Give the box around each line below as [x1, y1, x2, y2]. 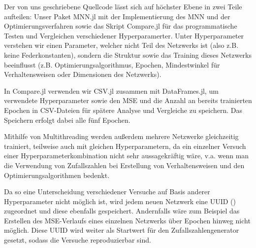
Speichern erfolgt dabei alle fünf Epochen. [4, 114, 130, 125]
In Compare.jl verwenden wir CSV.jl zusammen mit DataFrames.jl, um [4, 85, 219, 96]
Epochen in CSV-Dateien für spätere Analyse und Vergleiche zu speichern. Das [4, 105, 243, 115]
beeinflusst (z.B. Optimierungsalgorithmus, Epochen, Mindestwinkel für [4, 59, 220, 70]
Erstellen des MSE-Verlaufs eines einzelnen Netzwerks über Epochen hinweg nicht [4, 215, 251, 225]
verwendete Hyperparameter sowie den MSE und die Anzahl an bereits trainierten [4, 95, 252, 106]
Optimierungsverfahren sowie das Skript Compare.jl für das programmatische [4, 21, 237, 31]
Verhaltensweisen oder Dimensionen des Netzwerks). [4, 69, 161, 79]
